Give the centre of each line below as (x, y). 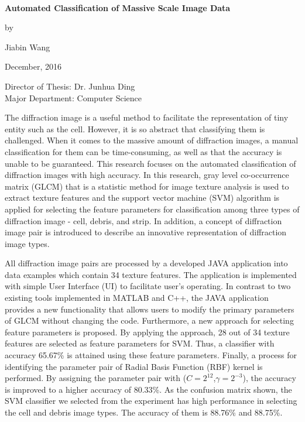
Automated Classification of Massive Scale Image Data (118, 7)
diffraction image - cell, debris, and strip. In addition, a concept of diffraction (143, 220)
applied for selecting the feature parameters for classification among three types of (152, 209)
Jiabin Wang (28, 47)
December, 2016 (33, 66)
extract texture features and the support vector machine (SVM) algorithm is (142, 198)
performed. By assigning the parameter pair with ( (96, 378)
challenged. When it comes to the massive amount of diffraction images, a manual (152, 140)
